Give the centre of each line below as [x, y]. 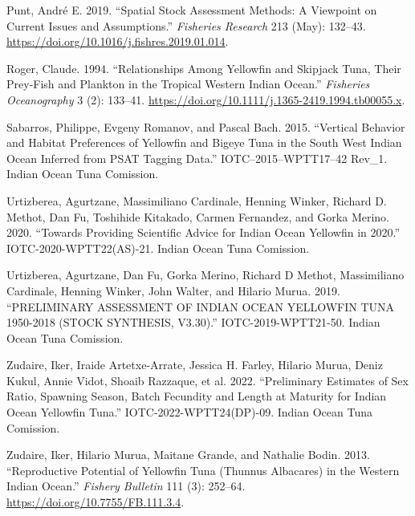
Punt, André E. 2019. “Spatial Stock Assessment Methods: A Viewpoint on [192, 10]
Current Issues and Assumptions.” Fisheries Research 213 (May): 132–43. [186, 25]
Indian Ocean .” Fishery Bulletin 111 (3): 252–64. [126, 486]
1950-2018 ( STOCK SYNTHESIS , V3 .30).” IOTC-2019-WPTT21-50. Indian [193, 322]
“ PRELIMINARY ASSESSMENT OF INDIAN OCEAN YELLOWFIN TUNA [201, 306]
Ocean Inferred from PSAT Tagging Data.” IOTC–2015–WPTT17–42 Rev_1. [197, 158]
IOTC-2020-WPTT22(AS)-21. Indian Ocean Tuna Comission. [158, 248]
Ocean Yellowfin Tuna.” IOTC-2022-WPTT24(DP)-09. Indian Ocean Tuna [189, 412]
